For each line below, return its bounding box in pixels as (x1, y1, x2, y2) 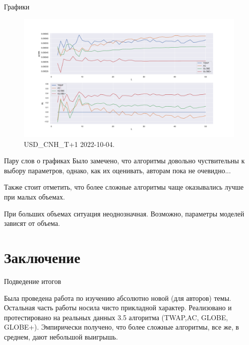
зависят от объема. (4, 218, 60, 228)
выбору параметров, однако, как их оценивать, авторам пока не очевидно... (4, 165, 231, 175)
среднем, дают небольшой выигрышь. (4, 331, 118, 342)
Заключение (4, 247, 80, 268)
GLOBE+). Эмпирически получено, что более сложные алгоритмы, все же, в (4, 322, 239, 332)
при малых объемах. (4, 192, 65, 202)
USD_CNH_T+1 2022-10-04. (24, 138, 115, 149)
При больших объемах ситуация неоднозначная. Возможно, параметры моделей (4, 208, 245, 218)
